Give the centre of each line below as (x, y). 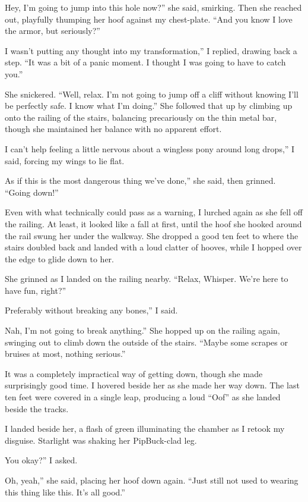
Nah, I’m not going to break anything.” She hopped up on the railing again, (142, 330)
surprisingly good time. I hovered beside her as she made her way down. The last (152, 385)
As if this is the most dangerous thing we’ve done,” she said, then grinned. (140, 181)
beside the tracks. (37, 408)
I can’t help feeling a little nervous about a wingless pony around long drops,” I (150, 148)
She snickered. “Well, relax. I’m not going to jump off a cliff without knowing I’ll (152, 94)
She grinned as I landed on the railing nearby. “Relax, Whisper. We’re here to (147, 279)
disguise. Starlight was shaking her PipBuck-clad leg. (101, 440)
